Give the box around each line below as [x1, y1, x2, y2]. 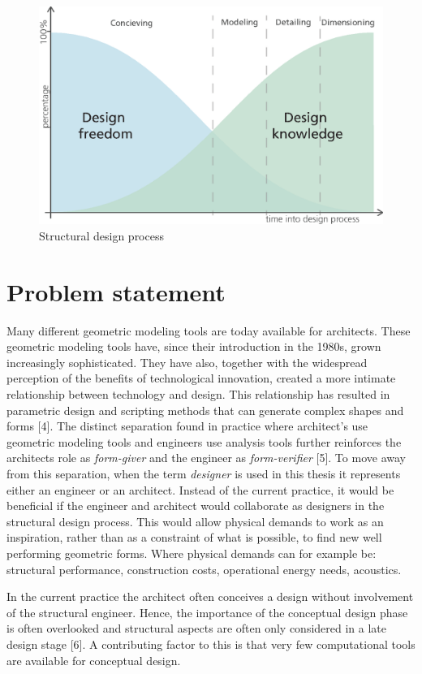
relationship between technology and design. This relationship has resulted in [6, 386, 390, 402]
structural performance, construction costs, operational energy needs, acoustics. [6, 560, 402, 577]
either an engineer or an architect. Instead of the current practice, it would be [6, 481, 394, 498]
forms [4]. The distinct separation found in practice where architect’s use [6, 417, 368, 434]
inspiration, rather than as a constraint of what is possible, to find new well [6, 529, 382, 546]
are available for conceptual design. [6, 651, 181, 668]
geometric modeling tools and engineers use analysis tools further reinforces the [6, 433, 402, 450]
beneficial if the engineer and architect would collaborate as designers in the [6, 497, 385, 514]
